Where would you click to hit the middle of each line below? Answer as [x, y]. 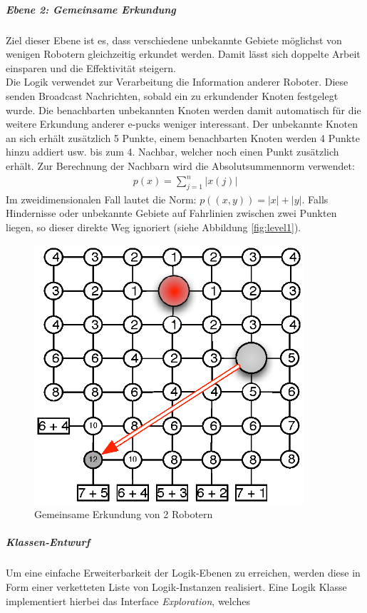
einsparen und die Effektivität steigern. [91, 67]
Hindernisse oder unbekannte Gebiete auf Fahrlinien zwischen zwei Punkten [171, 213]
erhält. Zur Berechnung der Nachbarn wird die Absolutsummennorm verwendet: [180, 165]
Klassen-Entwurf [48, 542]
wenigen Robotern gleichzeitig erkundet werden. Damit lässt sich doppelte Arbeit [183, 54]
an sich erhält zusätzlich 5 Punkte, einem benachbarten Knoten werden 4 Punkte [183, 137]
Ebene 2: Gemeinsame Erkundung [91, 9]
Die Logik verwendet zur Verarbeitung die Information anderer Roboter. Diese [177, 82]
